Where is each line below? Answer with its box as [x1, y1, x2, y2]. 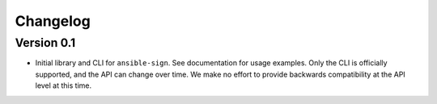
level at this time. [35, 81, 92, 90]
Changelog [15, 12, 91, 30]
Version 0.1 [15, 35, 76, 50]
